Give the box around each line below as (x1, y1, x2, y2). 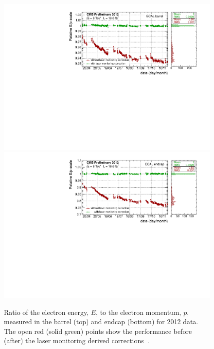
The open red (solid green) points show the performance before (4, 326, 192, 336)
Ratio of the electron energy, (4, 307, 89, 317)
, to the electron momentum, (96, 307, 181, 317)
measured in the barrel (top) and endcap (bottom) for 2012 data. (4, 316, 198, 327)
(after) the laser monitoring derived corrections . (4, 335, 149, 346)
